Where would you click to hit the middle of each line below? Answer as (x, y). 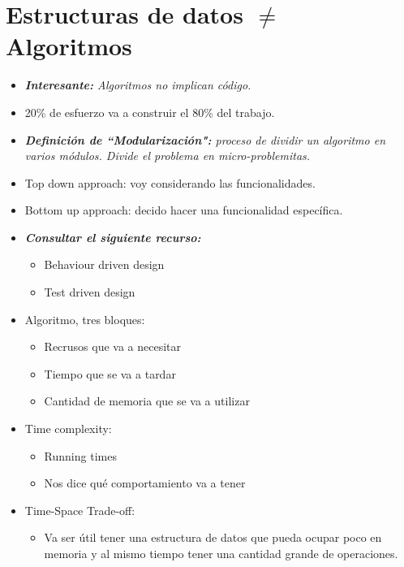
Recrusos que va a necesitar (113, 346)
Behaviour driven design (104, 264)
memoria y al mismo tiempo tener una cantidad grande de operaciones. (221, 553)
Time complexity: (68, 428)
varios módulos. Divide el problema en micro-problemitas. (168, 156)
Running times (80, 455)
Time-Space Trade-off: (80, 510)
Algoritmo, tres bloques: (85, 319)
